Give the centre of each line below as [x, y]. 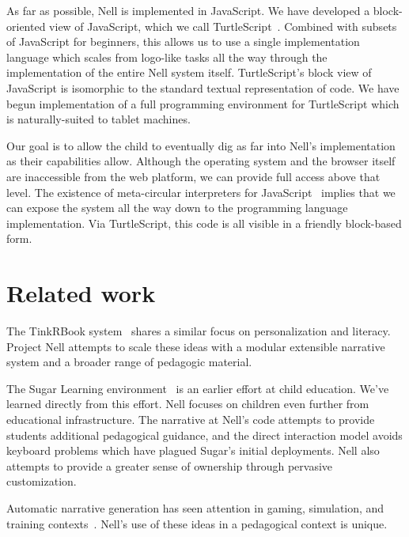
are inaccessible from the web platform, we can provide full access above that [193, 176]
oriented [26, 26]
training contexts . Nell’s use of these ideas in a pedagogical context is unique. [197, 523]
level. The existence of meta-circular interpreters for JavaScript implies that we [201, 192]
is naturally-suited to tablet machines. [98, 119]
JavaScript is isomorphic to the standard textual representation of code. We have [203, 87]
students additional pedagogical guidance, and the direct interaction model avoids [204, 435]
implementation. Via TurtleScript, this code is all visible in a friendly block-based [204, 223]
